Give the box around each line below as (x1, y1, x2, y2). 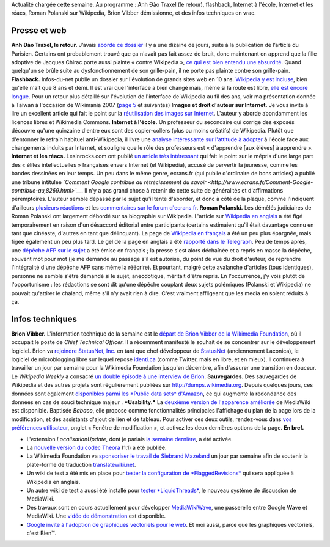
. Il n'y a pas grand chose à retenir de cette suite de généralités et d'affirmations (81, 186, 284, 194)
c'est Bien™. (26, 529, 57, 537)
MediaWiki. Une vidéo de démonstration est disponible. (26, 512, 166, 519)
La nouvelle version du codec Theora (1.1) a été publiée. (26, 444, 167, 451)
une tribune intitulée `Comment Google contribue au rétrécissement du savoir (11, 178, 207, 186)
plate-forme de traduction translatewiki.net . (26, 461, 136, 468)
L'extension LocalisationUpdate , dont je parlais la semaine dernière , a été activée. (26, 435, 233, 442)
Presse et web (11, 25, 67, 36)
